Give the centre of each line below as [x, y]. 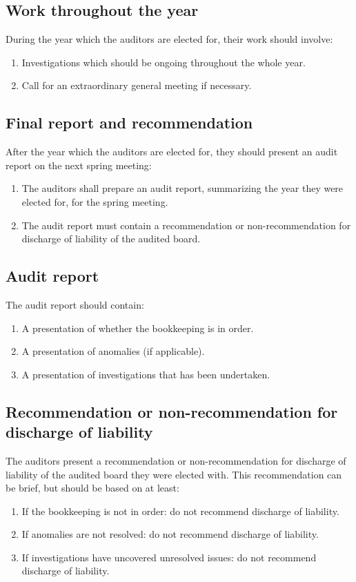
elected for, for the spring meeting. [95, 201]
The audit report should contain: [75, 304]
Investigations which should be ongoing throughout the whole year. [164, 62]
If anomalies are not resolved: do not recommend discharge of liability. [170, 534]
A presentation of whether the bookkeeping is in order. [138, 328]
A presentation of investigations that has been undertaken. [146, 374]
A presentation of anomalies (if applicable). [113, 351]
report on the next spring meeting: [79, 165]
